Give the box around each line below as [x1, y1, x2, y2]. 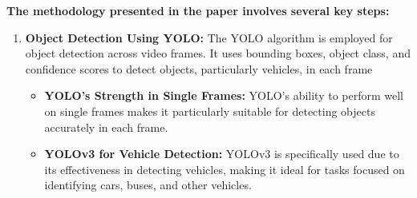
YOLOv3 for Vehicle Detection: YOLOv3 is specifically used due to [44, 145, 399, 162]
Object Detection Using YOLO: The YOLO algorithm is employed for [25, 29, 393, 46]
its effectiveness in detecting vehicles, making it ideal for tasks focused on [44, 160, 405, 177]
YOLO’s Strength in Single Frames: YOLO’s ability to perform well [44, 87, 403, 104]
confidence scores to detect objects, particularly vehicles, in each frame [25, 60, 373, 77]
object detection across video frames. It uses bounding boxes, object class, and [25, 45, 411, 61]
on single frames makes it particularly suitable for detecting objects [44, 102, 375, 119]
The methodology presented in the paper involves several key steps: [6, 2, 390, 18]
